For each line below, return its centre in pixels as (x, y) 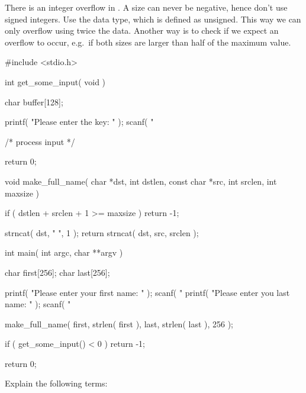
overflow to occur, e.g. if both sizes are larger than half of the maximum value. (148, 42)
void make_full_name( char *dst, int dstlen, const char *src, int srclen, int (141, 181)
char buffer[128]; (34, 102)
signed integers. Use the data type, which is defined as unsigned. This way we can (153, 19)
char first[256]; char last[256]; (57, 272)
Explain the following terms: (56, 383)
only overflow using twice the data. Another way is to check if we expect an (142, 30)
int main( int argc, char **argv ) (64, 252)
